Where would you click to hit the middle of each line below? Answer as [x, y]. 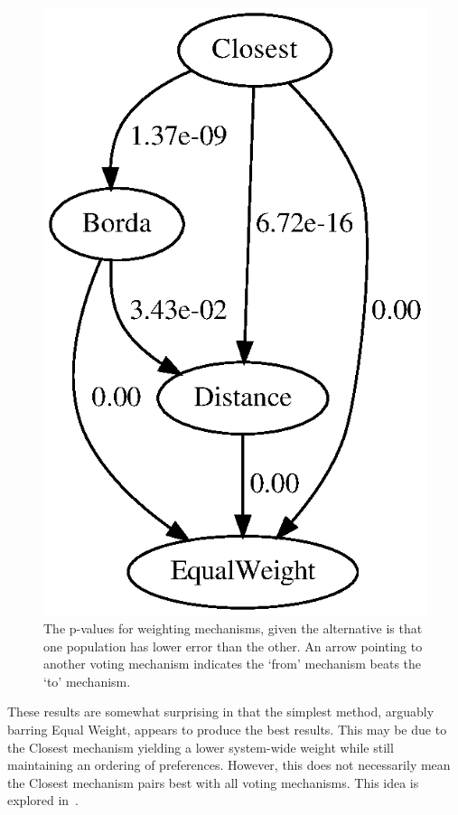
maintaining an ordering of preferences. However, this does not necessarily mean [229, 765]
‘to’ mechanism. [87, 681]
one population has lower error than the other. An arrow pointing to [233, 646]
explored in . [43, 800]
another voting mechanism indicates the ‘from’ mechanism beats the [233, 664]
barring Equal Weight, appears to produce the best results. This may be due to [227, 730]
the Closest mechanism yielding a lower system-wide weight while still [201, 747]
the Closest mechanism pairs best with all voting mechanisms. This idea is [213, 782]
